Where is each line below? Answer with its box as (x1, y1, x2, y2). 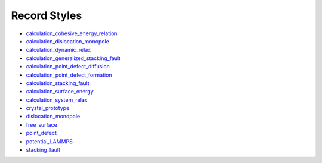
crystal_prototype (26, 105, 70, 112)
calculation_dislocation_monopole (26, 37, 110, 45)
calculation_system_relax (26, 96, 88, 104)
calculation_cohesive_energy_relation (26, 30, 117, 37)
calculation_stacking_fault (26, 79, 89, 86)
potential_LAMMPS (26, 137, 73, 145)
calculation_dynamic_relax (26, 46, 91, 54)
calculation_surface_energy (26, 88, 94, 95)
